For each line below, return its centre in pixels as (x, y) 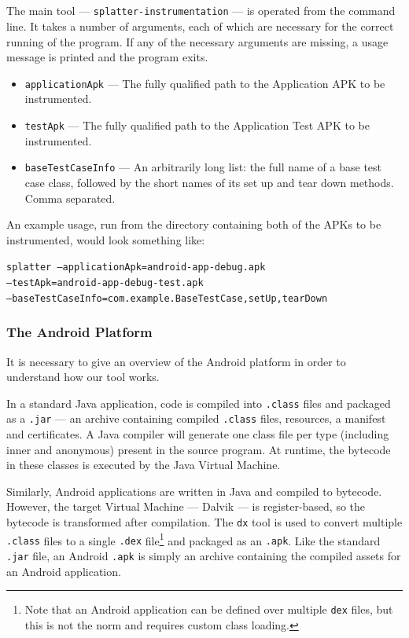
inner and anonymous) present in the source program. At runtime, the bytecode (199, 449)
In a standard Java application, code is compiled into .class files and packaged (199, 403)
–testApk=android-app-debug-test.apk (105, 283)
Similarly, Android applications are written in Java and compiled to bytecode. (194, 491)
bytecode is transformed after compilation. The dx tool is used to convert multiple (204, 522)
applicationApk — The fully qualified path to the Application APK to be (205, 83)
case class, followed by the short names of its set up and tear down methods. (209, 182)
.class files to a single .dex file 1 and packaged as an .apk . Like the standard (193, 539)
